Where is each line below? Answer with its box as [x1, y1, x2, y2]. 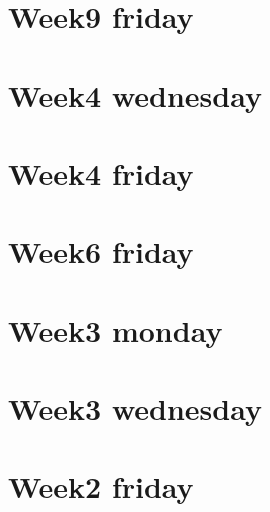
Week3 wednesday [8, 388, 262, 429]
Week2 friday [8, 466, 194, 507]
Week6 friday [8, 231, 194, 272]
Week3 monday [8, 309, 223, 350]
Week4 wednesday [8, 74, 262, 115]
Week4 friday [8, 152, 194, 193]
